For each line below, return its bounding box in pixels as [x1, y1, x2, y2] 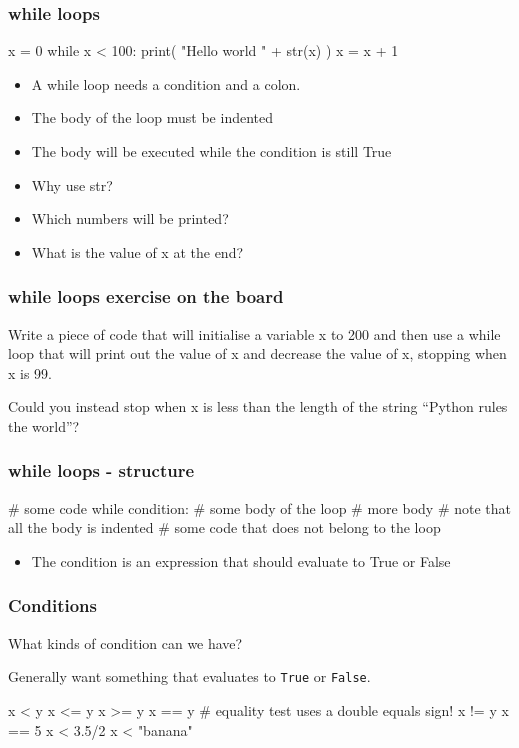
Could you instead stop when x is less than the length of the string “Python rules [8, 396, 508, 417]
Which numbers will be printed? [31, 208, 229, 229]
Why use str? [31, 174, 113, 195]
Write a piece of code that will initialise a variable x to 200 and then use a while [8, 323, 501, 344]
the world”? [8, 415, 80, 436]
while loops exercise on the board [8, 284, 284, 309]
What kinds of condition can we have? [8, 632, 243, 653]
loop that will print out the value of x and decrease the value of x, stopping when [8, 343, 507, 364]
